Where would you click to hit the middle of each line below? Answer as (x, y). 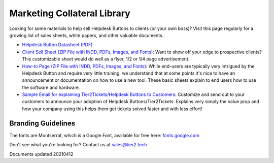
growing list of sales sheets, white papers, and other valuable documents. (87, 35)
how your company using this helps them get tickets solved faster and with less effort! (112, 109)
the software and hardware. (51, 87)
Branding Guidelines (42, 123)
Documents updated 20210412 (41, 154)
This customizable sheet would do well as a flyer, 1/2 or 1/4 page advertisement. (106, 59)
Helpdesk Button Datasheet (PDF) (57, 45)
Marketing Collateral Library (70, 13)
